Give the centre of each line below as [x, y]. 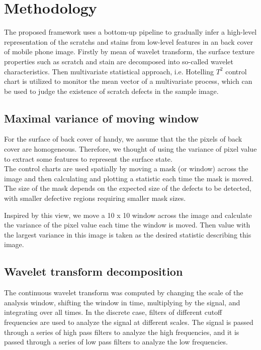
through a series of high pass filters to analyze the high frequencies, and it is [122, 332]
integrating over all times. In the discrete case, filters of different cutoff [113, 312]
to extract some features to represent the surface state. [88, 158]
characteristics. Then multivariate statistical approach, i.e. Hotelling [109, 71]
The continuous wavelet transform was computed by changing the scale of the [124, 293]
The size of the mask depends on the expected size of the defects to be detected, [128, 188]
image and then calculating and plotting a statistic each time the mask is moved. [129, 178]
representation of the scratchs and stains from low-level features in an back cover [128, 41]
